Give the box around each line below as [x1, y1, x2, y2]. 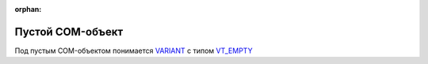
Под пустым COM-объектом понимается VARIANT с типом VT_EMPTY [14, 46, 253, 55]
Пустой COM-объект [14, 24, 124, 39]
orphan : [14, 5, 42, 13]
